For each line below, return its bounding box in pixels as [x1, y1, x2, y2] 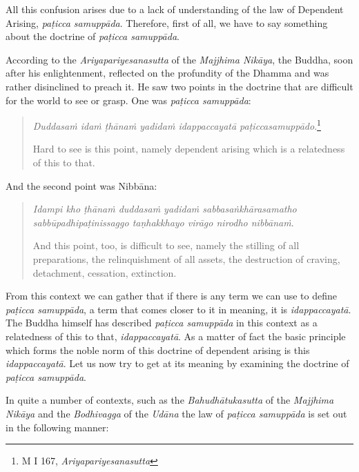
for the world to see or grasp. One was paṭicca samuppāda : [6, 92, 251, 107]
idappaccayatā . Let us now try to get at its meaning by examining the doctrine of [6, 356, 349, 371]
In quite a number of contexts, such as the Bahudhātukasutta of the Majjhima [6, 393, 334, 407]
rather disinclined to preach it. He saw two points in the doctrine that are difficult [6, 79, 353, 93]
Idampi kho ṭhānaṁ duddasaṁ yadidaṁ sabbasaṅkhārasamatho [32, 201, 297, 216]
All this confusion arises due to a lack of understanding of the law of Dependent [6, 2, 344, 16]
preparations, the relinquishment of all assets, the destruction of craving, [32, 251, 340, 266]
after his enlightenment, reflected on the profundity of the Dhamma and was [6, 66, 329, 80]
